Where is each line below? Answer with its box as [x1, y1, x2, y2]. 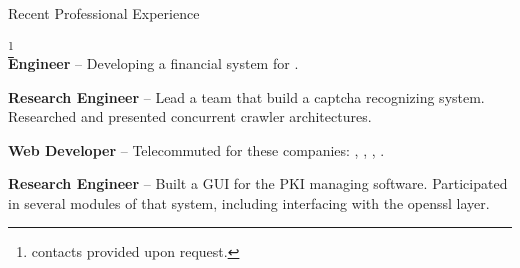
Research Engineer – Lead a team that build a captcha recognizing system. [8, 86, 485, 107]
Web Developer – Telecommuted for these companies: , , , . [8, 139, 385, 160]
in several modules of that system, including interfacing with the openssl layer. [8, 192, 490, 213]
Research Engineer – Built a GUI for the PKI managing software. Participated [8, 173, 508, 194]
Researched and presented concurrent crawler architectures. [8, 106, 372, 127]
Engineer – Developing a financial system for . [8, 52, 299, 73]
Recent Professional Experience [8, 3, 200, 23]
